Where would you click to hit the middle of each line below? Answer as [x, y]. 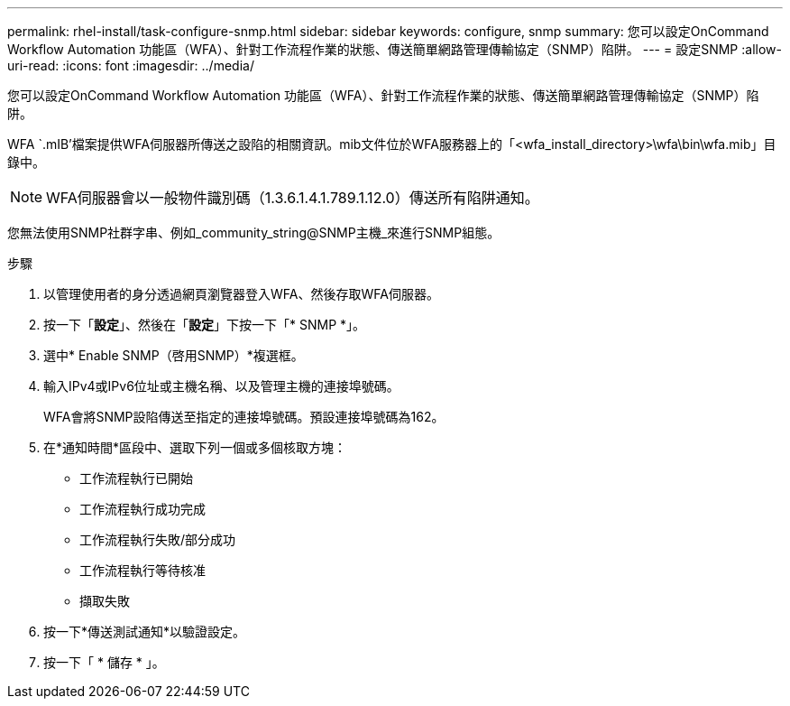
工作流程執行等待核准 [142, 570]
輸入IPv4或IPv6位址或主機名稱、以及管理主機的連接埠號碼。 [221, 386]
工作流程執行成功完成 [142, 509]
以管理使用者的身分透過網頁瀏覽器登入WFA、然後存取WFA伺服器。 [241, 294]
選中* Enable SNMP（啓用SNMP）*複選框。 [174, 355]
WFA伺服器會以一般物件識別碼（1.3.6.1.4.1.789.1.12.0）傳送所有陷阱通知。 [293, 198]
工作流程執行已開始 [136, 478]
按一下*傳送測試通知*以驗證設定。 [145, 632]
